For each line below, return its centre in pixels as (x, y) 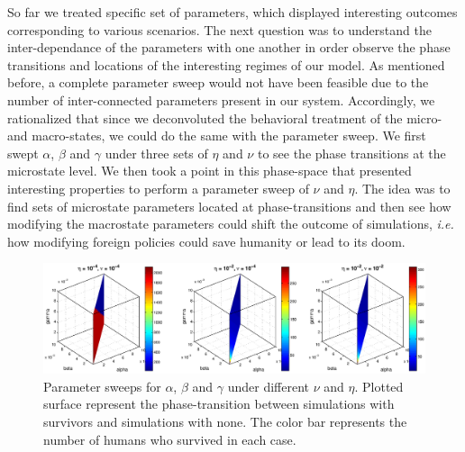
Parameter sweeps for (102, 386)
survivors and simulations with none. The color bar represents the (225, 422)
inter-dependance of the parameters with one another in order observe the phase (229, 47)
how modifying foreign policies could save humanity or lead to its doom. (206, 241)
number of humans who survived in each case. (170, 439)
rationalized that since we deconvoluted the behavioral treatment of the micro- (225, 118)
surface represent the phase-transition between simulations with (219, 404)
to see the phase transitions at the (351, 153)
